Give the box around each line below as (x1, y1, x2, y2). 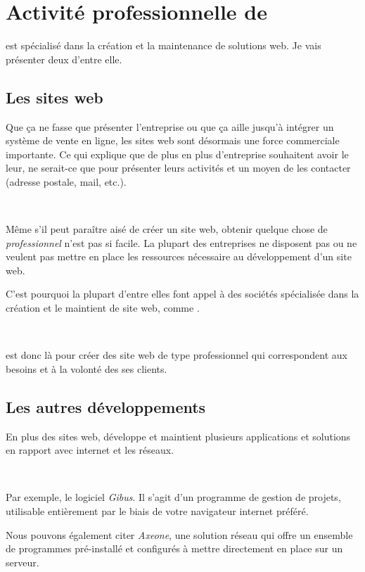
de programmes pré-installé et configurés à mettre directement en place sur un (6, 541, 343, 556)
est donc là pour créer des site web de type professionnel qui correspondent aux (6, 348, 348, 362)
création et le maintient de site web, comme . (6, 300, 200, 315)
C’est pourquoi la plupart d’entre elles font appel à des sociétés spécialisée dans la (6, 286, 359, 301)
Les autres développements (6, 395, 206, 417)
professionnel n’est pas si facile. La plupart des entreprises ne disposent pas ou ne (6, 235, 357, 250)
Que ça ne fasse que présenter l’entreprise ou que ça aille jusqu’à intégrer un (6, 119, 334, 134)
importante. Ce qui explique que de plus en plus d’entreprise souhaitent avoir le (6, 146, 349, 161)
